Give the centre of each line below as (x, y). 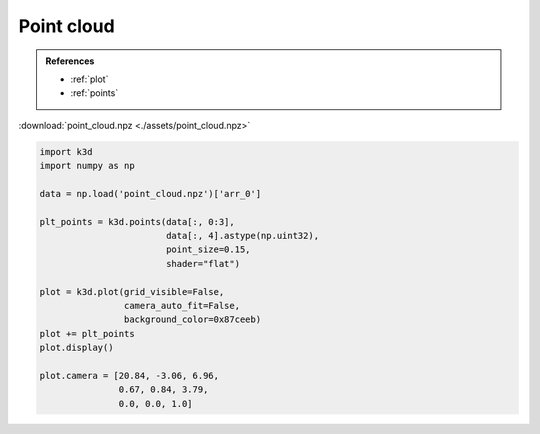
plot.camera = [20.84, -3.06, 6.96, (129, 375)
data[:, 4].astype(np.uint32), (242, 236)
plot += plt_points (87, 333)
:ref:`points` (94, 93)
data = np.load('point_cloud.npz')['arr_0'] (150, 193)
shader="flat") (202, 263)
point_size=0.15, (208, 249)
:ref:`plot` (89, 79)
